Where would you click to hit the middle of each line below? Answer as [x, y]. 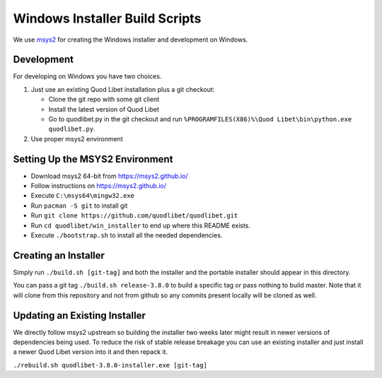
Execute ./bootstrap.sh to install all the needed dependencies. [127, 235]
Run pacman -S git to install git [79, 206]
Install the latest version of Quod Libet [104, 109]
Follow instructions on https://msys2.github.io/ [98, 186]
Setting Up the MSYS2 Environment [93, 159]
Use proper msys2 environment [77, 138]
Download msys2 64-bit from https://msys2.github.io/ [109, 176]
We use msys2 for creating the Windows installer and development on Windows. [131, 40]
